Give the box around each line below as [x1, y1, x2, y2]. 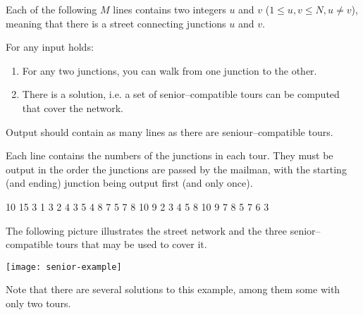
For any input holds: [6, 39, 94, 54]
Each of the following [6, 2, 97, 16]
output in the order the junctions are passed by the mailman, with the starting [6, 161, 347, 176]
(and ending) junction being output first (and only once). [6, 175, 253, 190]
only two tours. [6, 295, 71, 310]
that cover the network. [22, 100, 123, 115]
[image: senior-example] [6, 261, 122, 272]
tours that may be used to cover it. [56, 237, 207, 252]
